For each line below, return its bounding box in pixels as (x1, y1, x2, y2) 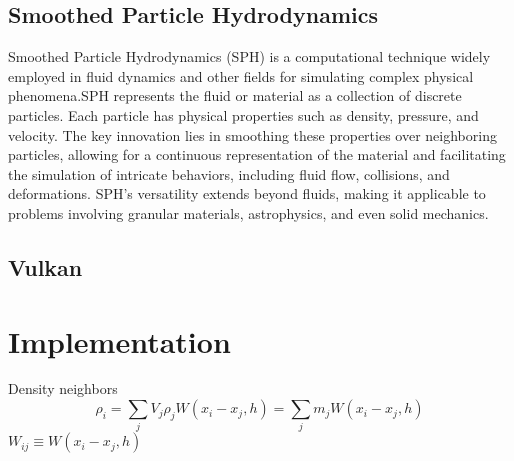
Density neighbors (8, 378, 118, 399)
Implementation (8, 320, 231, 361)
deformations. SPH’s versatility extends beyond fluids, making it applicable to (8, 183, 486, 204)
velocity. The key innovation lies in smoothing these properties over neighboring (8, 124, 497, 145)
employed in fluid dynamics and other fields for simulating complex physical (8, 65, 474, 86)
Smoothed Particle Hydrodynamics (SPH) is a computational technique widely (8, 46, 491, 67)
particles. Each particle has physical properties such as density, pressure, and (8, 104, 479, 125)
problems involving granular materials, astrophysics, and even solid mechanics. (8, 202, 489, 223)
